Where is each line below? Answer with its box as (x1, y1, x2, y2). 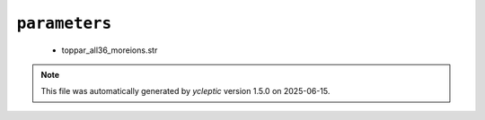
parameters (16, 13, 112, 33)
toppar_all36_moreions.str (61, 45, 158, 56)
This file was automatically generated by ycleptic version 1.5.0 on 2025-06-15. (40, 86, 331, 97)
